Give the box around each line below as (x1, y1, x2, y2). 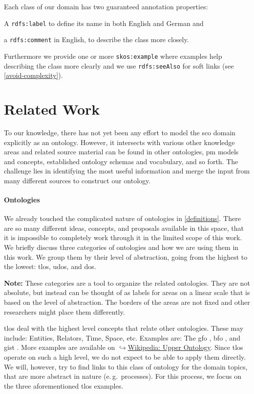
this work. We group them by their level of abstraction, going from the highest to (4, 251, 248, 262)
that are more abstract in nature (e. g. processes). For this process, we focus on (4, 371, 241, 381)
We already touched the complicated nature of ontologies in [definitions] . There (4, 213, 241, 223)
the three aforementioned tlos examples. (4, 380, 124, 391)
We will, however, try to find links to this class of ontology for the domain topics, (4, 361, 248, 371)
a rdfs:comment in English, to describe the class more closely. (4, 34, 189, 45)
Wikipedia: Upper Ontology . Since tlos (127, 342, 243, 352)
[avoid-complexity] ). (4, 70, 63, 80)
